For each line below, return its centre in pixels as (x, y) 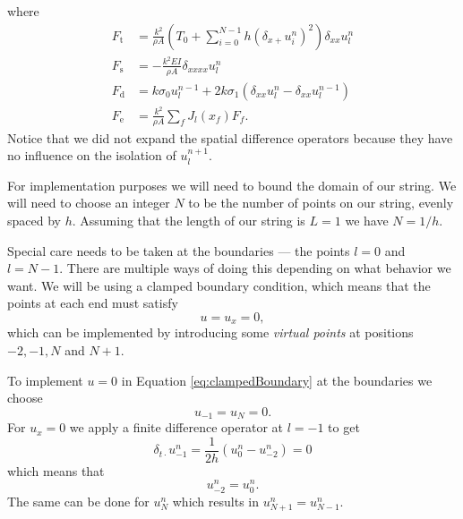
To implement (45, 380)
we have (367, 220)
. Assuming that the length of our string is (189, 220)
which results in (216, 501)
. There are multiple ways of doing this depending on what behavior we (255, 268)
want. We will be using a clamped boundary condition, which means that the (219, 285)
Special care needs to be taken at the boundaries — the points (179, 250)
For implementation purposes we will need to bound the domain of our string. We (232, 185)
